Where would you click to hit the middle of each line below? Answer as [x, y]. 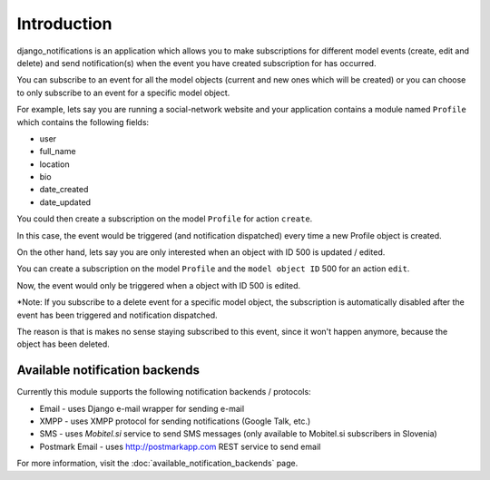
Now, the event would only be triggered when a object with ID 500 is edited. [159, 285]
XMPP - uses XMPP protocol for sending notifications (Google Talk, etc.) [175, 421]
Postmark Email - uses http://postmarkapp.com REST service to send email [180, 446]
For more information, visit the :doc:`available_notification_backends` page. [157, 464]
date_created [64, 190]
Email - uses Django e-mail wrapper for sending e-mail [142, 408]
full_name [58, 152]
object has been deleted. [64, 344]
